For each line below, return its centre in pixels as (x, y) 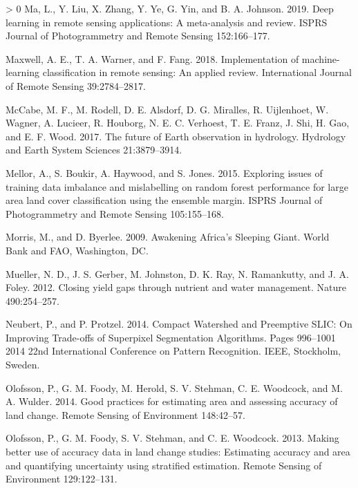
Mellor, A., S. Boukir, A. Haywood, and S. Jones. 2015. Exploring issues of (164, 172)
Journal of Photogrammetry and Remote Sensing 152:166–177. (138, 36)
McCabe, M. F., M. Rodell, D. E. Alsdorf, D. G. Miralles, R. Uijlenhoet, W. (167, 109)
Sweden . (23, 365)
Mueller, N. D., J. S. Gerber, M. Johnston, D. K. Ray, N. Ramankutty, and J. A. (177, 273)
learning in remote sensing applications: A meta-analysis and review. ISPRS (167, 22)
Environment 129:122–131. (62, 479)
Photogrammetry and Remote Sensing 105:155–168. (115, 213)
